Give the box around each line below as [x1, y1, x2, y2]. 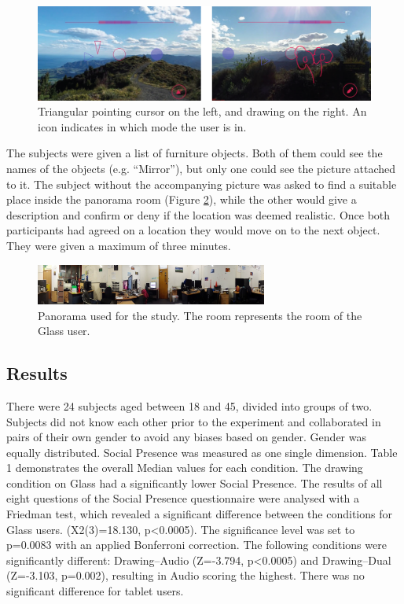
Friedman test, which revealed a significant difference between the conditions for [6, 506, 392, 522]
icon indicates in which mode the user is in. [38, 118, 247, 134]
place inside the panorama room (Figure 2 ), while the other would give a [6, 191, 357, 208]
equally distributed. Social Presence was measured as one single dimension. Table [6, 444, 398, 460]
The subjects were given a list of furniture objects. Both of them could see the [6, 145, 383, 161]
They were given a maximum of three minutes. [6, 238, 231, 253]
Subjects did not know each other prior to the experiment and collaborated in [6, 413, 381, 429]
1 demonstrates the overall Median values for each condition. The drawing [6, 459, 363, 476]
